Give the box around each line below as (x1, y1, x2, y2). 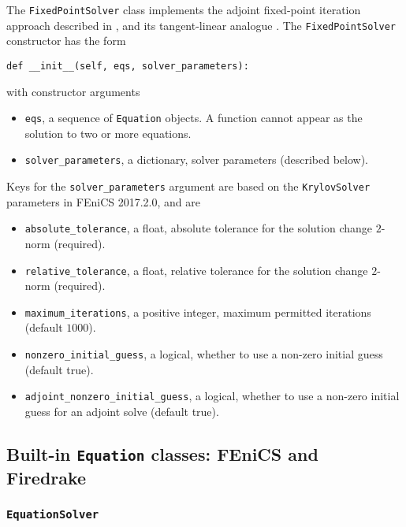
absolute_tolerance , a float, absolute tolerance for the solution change (24, 220, 373, 236)
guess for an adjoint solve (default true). (24, 403, 219, 419)
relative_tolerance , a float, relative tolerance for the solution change (24, 262, 368, 278)
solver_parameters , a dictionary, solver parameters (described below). (24, 151, 368, 168)
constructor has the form (6, 32, 126, 49)
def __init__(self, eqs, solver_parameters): (6, 60, 249, 72)
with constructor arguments (6, 83, 140, 99)
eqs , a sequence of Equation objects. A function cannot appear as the (24, 109, 363, 126)
